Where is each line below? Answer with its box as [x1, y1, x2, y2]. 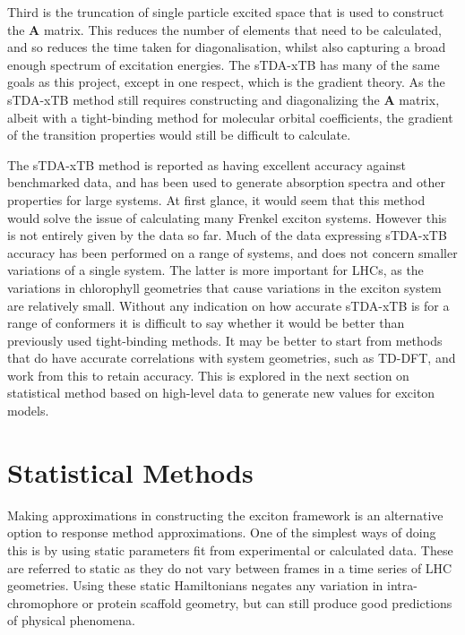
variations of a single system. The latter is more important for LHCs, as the [7, 261, 424, 279]
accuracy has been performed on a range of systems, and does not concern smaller [7, 243, 458, 262]
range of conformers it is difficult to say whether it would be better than [7, 313, 405, 332]
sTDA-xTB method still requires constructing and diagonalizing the [7, 90, 380, 108]
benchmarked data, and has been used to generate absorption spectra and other [7, 173, 445, 192]
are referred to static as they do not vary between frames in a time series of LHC [7, 558, 452, 577]
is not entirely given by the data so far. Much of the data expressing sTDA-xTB [7, 226, 447, 245]
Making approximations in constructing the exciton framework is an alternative [7, 505, 443, 524]
